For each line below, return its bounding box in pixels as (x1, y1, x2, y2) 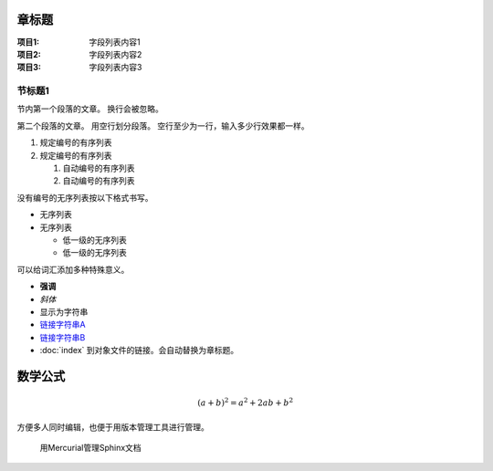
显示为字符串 (39, 307, 89, 317)
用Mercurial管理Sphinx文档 (39, 443, 142, 454)
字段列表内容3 (89, 62, 142, 73)
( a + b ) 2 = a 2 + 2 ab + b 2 (197, 396, 294, 408)
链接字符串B (39, 331, 86, 342)
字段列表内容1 (89, 37, 141, 47)
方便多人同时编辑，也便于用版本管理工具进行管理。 (16, 421, 209, 433)
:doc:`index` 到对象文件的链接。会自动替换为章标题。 (39, 345, 239, 356)
